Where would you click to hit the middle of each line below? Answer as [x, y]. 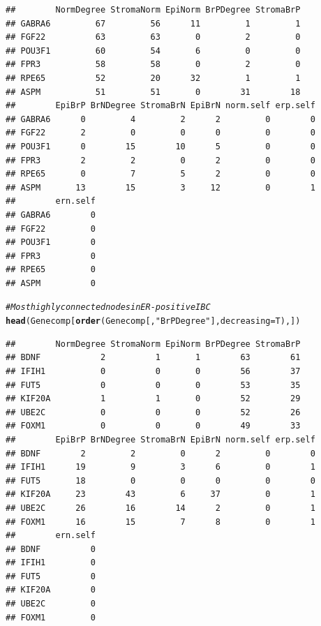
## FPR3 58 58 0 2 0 [153, 65]
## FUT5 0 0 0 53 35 [153, 385]
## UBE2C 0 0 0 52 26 [153, 412]
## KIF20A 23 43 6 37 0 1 [160, 494]
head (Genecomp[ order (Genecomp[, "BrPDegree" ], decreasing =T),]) [153, 321]
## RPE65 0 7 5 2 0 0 [160, 174]
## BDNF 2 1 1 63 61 [153, 358]
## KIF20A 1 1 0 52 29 [153, 399]
